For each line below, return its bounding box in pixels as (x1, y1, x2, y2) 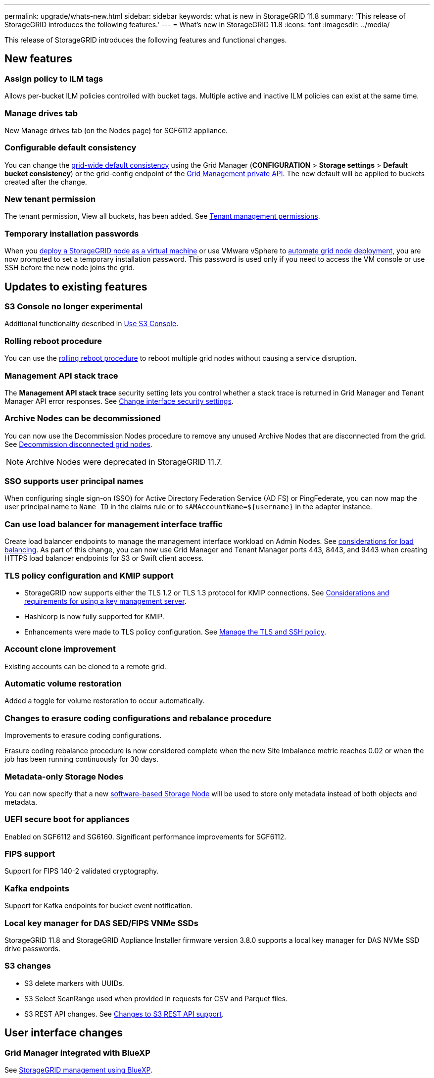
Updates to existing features (4, 280, 147, 293)
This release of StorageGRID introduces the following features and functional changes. (4, 36, 287, 44)
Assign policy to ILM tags (4, 73, 103, 84)
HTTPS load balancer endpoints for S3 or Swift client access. (4, 554, 204, 563)
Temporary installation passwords (4, 228, 139, 239)
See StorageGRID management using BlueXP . (4, 1065, 152, 1074)
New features (4, 52, 72, 65)
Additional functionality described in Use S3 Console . (4, 319, 179, 328)
